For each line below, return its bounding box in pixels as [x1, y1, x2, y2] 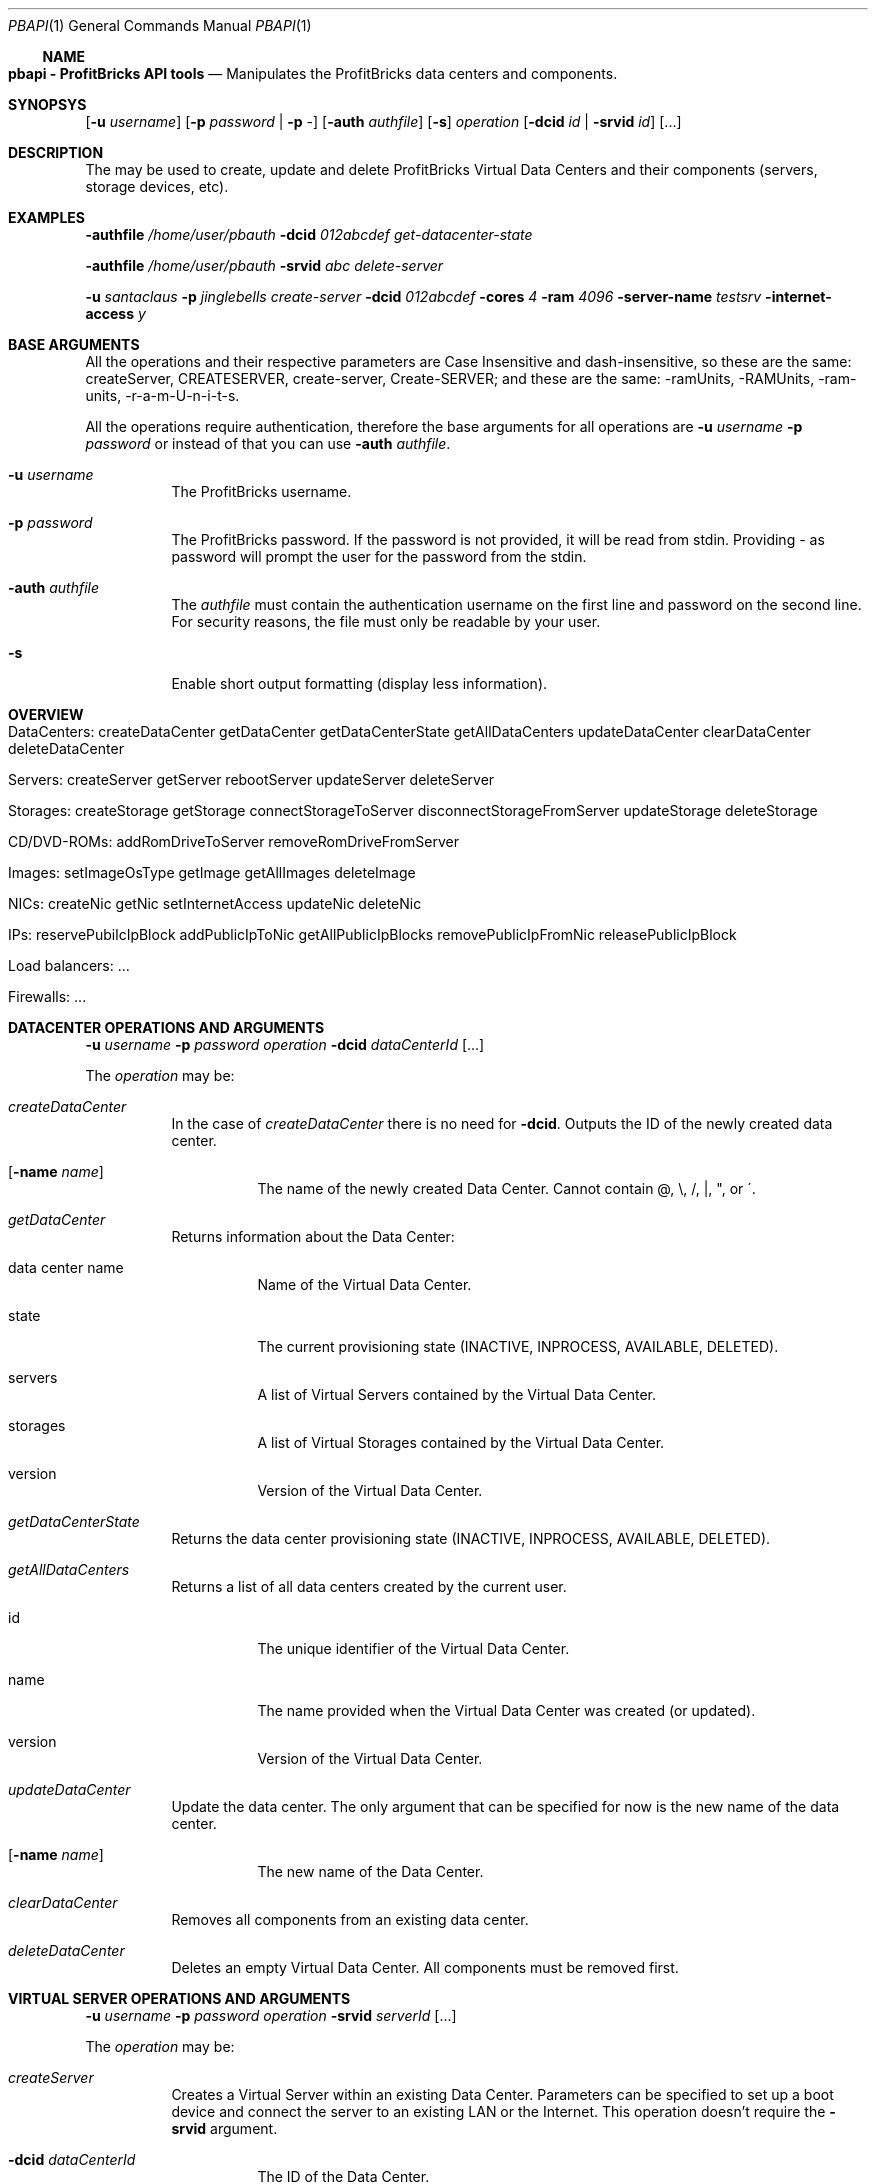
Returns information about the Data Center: [171, 1228, 455, 1245]
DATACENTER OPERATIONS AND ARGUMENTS [8, 1019, 325, 1036]
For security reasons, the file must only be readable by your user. [171, 613, 601, 630]
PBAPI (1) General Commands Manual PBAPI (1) [8, 17, 312, 34]
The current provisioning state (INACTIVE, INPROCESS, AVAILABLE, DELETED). [257, 1338, 779, 1355]
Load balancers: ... [8, 957, 130, 974]
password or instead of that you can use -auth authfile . [85, 435, 451, 452]
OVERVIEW [8, 706, 84, 723]
